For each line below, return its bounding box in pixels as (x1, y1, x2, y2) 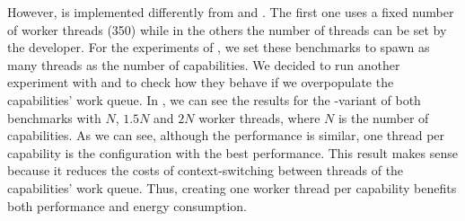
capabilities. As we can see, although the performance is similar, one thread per (7, 126, 445, 145)
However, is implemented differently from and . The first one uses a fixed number (7, 3, 454, 21)
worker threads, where (198, 108, 320, 127)
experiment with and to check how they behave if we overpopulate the (7, 73, 394, 92)
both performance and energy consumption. (7, 196, 248, 215)
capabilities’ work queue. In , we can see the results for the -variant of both (7, 90, 421, 109)
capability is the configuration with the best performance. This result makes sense (7, 143, 458, 162)
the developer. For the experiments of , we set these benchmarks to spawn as (7, 38, 430, 57)
